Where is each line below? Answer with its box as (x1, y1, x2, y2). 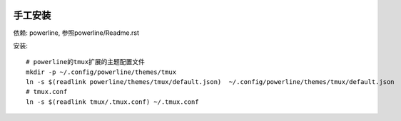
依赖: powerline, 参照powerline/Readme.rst (13, 28, 139, 37)
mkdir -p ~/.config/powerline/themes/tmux (26, 68, 177, 76)
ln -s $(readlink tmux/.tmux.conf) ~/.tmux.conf (26, 98, 199, 106)
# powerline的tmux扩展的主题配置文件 (26, 58, 146, 66)
